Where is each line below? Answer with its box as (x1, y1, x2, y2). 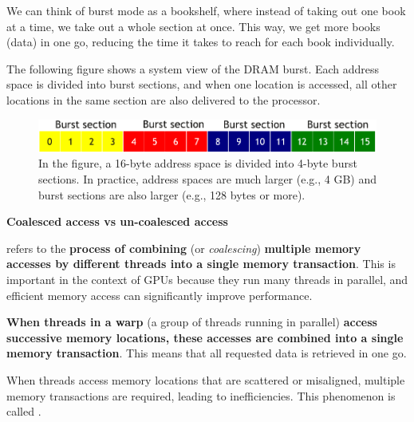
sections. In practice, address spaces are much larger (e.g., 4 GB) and (38, 170, 377, 187)
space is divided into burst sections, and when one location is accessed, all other (6, 76, 397, 93)
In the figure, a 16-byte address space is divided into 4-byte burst (38, 155, 357, 172)
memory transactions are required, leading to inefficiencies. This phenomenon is (6, 387, 396, 404)
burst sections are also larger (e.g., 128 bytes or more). (38, 186, 306, 203)
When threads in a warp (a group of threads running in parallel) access (6, 314, 377, 330)
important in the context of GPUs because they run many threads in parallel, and (6, 270, 408, 287)
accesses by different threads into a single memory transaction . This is (6, 255, 396, 272)
